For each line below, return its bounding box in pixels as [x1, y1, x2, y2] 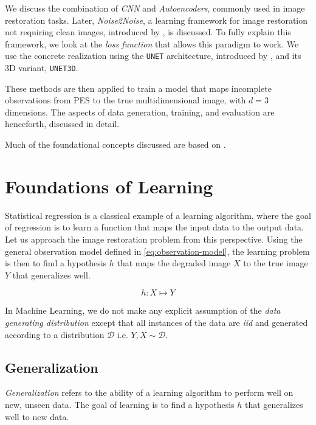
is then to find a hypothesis [5, 257, 107, 269]
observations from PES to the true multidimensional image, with [5, 94, 246, 106]
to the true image [243, 257, 308, 269]
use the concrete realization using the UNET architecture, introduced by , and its [5, 49, 301, 62]
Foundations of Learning [5, 173, 213, 198]
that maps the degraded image [117, 257, 231, 269]
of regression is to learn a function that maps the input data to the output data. [5, 221, 304, 233]
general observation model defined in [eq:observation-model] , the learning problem [5, 244, 310, 257]
